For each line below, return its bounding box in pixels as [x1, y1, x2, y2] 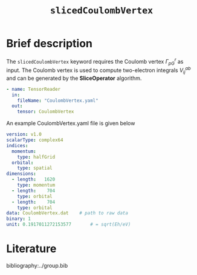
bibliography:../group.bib [6, 262, 68, 270]
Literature [6, 242, 57, 256]
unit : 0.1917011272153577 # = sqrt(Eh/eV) [6, 222, 131, 228]
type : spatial [17, 165, 53, 171]
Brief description [6, 37, 92, 50]
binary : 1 [6, 216, 31, 222]
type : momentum [17, 182, 56, 188]
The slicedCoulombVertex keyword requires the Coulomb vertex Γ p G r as [6, 56, 184, 67]
